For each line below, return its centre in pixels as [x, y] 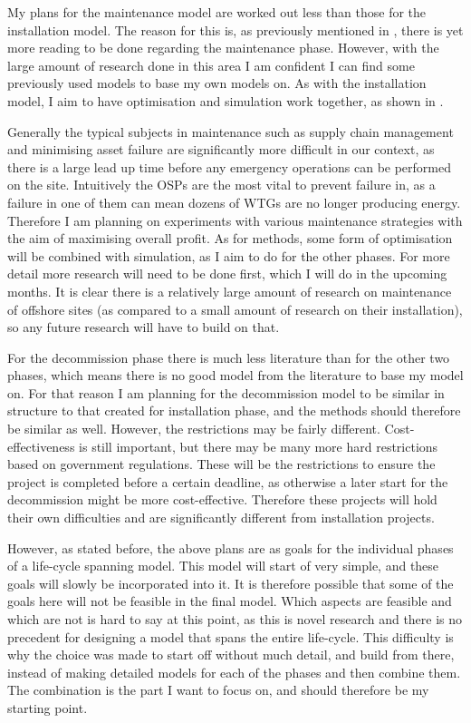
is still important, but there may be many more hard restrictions [259, 446]
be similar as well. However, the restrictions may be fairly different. [194, 429]
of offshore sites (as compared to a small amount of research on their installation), [235, 309]
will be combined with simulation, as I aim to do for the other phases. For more [229, 255]
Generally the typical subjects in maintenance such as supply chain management [231, 131]
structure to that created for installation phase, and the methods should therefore [234, 410]
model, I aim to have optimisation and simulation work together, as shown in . [226, 100]
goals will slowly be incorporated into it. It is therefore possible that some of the [231, 583]
